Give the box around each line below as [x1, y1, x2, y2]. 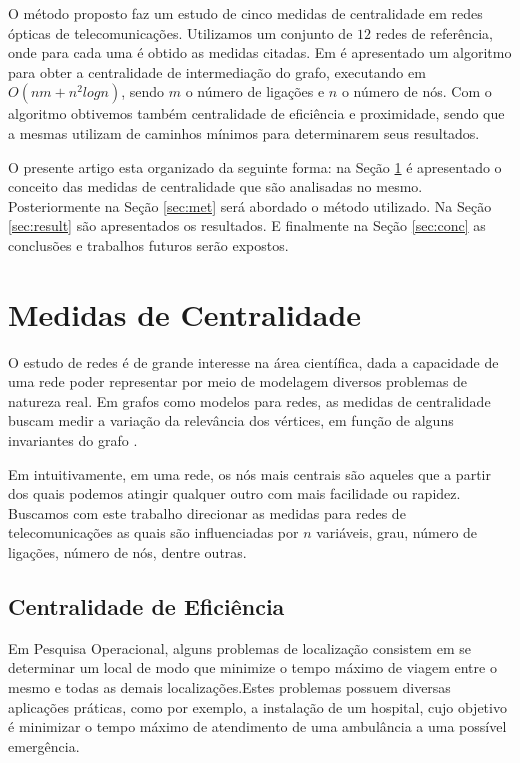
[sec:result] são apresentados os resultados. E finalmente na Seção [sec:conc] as [8, 215, 486, 236]
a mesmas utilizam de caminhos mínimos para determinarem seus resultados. [8, 122, 480, 143]
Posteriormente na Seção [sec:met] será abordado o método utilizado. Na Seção [8, 195, 492, 216]
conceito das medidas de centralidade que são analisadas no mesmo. [8, 176, 423, 197]
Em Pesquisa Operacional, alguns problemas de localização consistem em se [8, 637, 471, 658]
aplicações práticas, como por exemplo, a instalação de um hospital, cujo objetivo [8, 696, 507, 717]
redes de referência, [375, 22, 493, 43]
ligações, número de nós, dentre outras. [8, 542, 247, 562]
